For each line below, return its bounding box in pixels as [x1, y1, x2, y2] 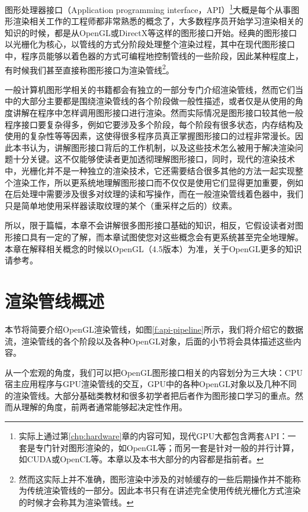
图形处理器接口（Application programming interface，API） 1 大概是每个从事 [5, 2, 291, 15]
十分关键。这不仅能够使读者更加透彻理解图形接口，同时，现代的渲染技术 [12, 153, 295, 165]
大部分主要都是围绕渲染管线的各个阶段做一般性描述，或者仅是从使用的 [21, 95, 295, 107]
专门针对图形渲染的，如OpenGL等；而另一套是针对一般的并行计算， [35, 441, 299, 453]
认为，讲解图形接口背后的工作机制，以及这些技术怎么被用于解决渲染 [29, 141, 295, 153]
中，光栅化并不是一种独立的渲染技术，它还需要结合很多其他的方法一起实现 [5, 165, 295, 177]
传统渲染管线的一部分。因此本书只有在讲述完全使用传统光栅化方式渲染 [27, 484, 301, 497]
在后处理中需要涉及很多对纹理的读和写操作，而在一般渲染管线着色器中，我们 [5, 188, 303, 200]
